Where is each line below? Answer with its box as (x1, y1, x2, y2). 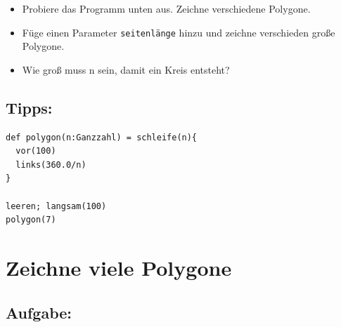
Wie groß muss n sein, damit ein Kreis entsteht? (22, 62, 230, 76)
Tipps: (6, 96, 53, 118)
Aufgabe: (6, 301, 72, 323)
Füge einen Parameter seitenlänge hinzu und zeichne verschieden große (22, 25, 335, 39)
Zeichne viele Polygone (6, 253, 232, 281)
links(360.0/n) (15, 159, 86, 170)
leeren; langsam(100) (6, 201, 107, 211)
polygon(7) (6, 215, 56, 225)
